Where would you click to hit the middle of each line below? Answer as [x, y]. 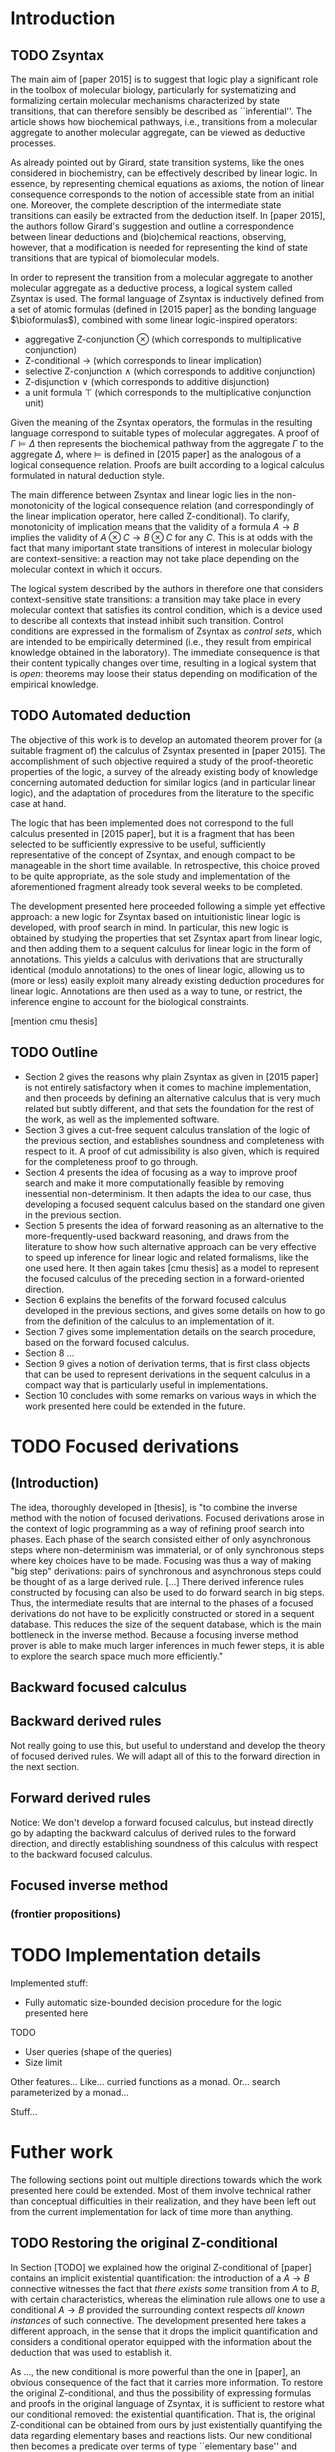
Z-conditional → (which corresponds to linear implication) [143, 360]
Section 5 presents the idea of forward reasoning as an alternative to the [174, 1225]
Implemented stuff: [49, 1983]
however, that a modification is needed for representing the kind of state [159, 247]
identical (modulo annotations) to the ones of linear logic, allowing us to [157, 969]
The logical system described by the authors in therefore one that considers [167, 588]
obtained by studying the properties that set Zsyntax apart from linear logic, [166, 938]
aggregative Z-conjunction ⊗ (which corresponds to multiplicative [163, 339]
